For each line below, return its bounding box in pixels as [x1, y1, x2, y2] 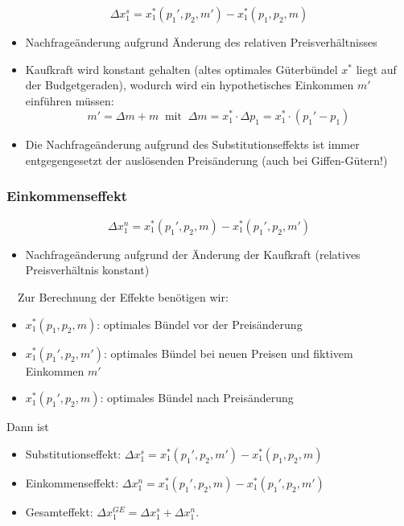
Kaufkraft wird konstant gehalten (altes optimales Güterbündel [25, 60, 338, 77]
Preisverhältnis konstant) [25, 261, 150, 278]
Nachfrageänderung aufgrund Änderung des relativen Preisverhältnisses [25, 34, 377, 50]
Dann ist [6, 418, 49, 435]
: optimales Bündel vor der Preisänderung [97, 315, 303, 332]
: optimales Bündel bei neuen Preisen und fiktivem [103, 344, 353, 361]
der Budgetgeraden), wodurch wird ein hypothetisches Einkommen [25, 76, 354, 93]
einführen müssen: [25, 92, 114, 109]
